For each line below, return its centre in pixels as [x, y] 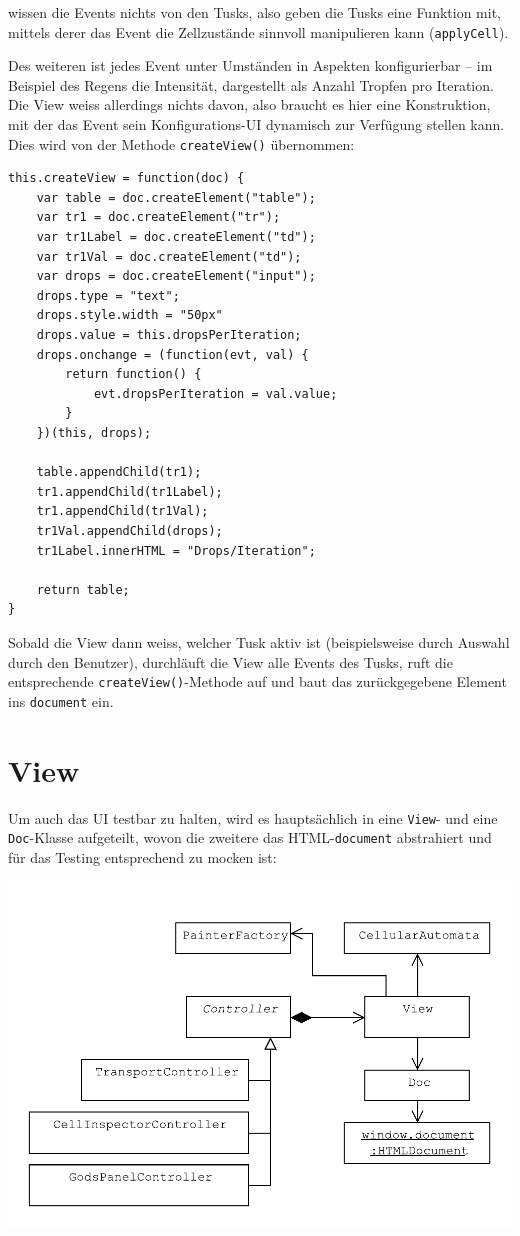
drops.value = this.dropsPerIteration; [169, 335]
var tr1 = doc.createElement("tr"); [158, 217]
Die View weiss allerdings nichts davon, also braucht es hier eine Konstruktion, [249, 104]
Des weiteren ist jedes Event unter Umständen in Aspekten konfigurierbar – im [250, 65]
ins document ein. [61, 700]
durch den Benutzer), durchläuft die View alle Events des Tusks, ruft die [230, 661]
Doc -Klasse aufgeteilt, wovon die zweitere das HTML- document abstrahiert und [250, 837]
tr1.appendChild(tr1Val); [122, 511]
